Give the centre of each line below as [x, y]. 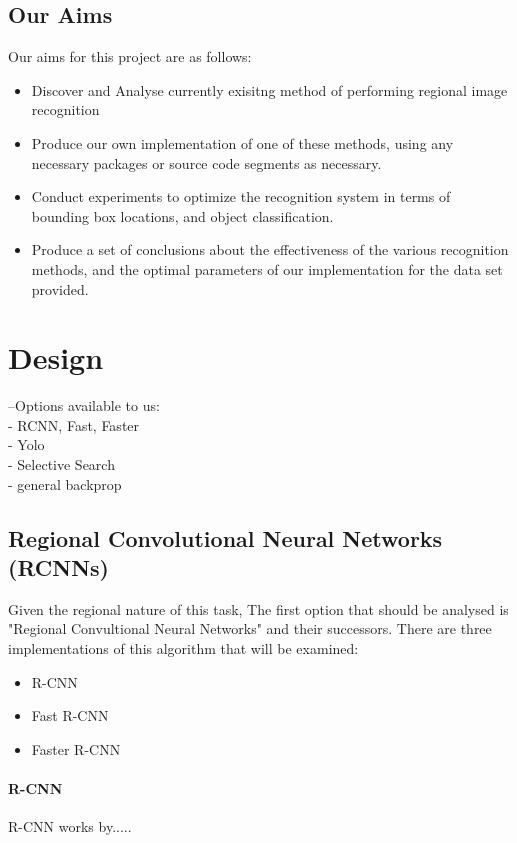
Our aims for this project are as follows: [130, 56]
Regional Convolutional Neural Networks [225, 537]
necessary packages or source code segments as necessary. [206, 162]
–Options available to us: [84, 405]
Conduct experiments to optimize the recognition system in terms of [241, 196]
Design [56, 357]
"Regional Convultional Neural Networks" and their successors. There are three [250, 628]
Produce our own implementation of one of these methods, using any [242, 142]
